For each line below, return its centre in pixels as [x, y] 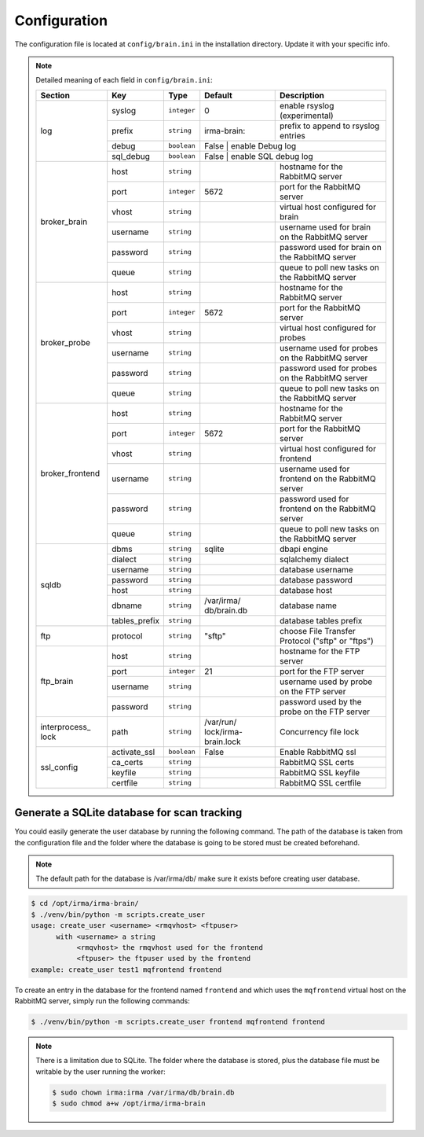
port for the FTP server [322, 671]
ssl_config [59, 767]
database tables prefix [321, 620]
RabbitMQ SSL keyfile [320, 772]
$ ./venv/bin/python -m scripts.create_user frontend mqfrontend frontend [178, 1022]
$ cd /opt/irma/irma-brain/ [85, 903]
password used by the [321, 701]
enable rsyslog [307, 105]
